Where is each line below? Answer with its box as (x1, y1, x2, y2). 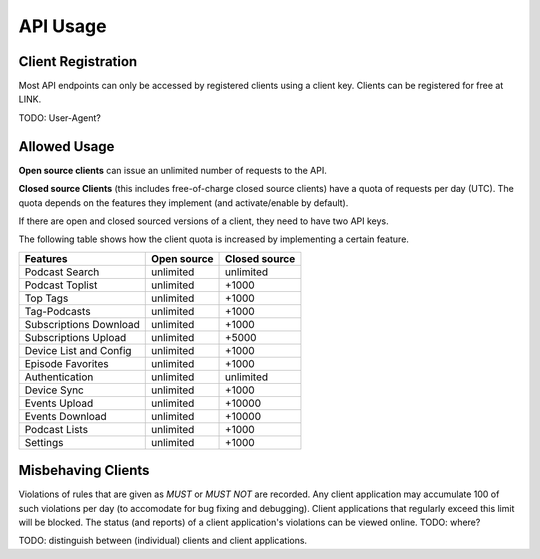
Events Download (24, 409, 107, 423)
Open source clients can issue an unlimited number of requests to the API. (18, 164, 327, 176)
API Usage (18, 15, 107, 37)
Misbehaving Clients (18, 462, 150, 479)
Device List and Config (24, 343, 132, 357)
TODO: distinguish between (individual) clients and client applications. (18, 535, 308, 547)
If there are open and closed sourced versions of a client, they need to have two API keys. (18, 215, 389, 227)
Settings (24, 435, 64, 449)
